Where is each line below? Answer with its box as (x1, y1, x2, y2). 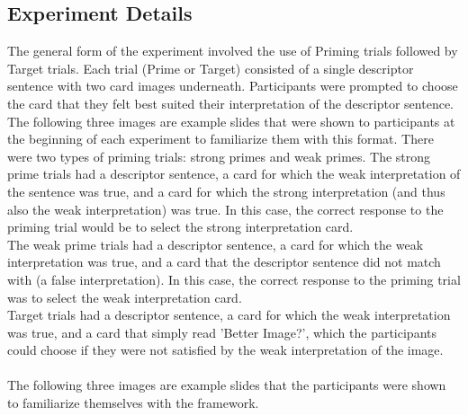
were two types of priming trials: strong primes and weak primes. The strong (7, 146, 431, 165)
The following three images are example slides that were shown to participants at (7, 111, 455, 130)
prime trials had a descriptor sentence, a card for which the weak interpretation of (7, 164, 461, 183)
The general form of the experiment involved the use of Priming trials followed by (7, 41, 458, 60)
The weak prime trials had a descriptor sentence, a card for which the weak (7, 234, 424, 253)
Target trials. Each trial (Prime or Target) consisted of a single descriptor (7, 58, 414, 77)
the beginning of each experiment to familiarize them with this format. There (7, 129, 434, 148)
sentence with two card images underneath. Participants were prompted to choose (7, 76, 458, 95)
